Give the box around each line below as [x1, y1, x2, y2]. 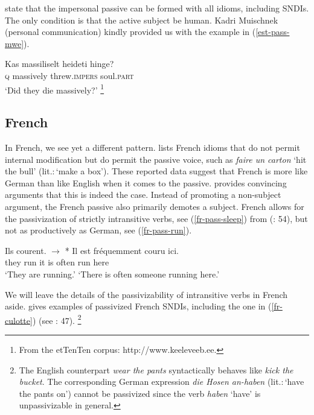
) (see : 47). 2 [32, 312, 82, 326]
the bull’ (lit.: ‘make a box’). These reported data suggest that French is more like [5, 165, 308, 177]
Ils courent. [5, 244, 46, 256]
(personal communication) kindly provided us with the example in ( [5, 25, 256, 38]
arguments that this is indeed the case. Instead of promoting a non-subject [5, 188, 281, 201]
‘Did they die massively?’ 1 [5, 81, 104, 96]
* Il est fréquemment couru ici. [65, 244, 179, 256]
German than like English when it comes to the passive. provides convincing [5, 176, 287, 189]
